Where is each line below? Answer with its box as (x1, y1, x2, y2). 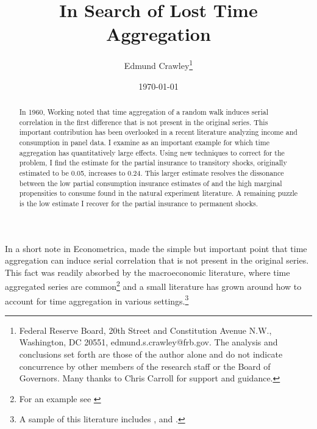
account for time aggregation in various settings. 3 (5, 292, 189, 307)
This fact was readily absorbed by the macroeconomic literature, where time (5, 265, 290, 278)
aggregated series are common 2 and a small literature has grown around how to (5, 278, 302, 292)
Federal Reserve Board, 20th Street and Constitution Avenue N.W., (19, 323, 272, 336)
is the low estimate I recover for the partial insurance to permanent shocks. (19, 198, 258, 208)
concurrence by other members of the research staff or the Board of (19, 359, 271, 372)
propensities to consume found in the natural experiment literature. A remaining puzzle (19, 188, 298, 198)
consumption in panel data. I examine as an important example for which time (19, 137, 269, 147)
